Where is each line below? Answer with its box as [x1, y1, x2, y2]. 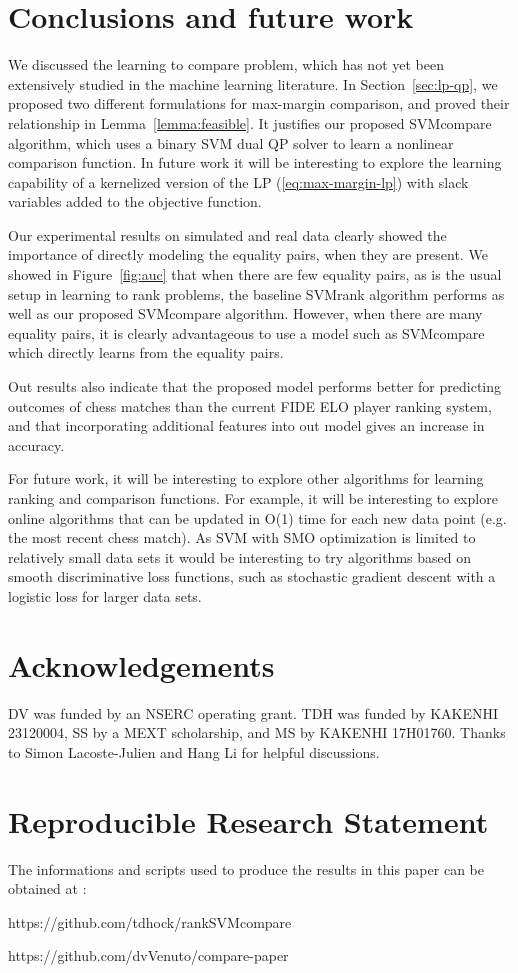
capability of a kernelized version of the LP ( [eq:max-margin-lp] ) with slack [8, 171, 469, 192]
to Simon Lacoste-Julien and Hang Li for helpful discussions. [8, 741, 380, 762]
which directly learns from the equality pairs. [8, 342, 284, 363]
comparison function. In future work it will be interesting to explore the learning [8, 152, 502, 173]
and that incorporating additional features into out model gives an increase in [8, 415, 485, 436]
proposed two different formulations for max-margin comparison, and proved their [8, 93, 510, 114]
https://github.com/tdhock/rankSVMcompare [8, 911, 292, 932]
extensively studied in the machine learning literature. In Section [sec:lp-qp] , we [8, 73, 498, 94]
